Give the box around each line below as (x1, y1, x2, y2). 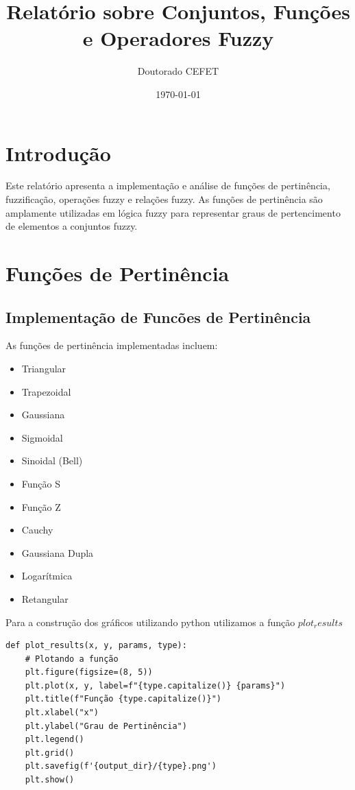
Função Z (21, 499, 61, 514)
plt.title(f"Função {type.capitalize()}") (25, 694, 221, 704)
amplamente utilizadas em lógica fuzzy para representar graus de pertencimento (5, 205, 341, 219)
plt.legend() (25, 734, 84, 745)
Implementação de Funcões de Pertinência (5, 306, 311, 327)
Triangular (21, 361, 66, 375)
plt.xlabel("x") (25, 708, 99, 718)
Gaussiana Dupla (21, 545, 94, 560)
